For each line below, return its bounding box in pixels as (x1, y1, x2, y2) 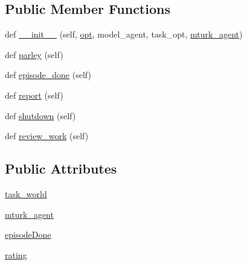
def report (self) (5, 88, 63, 101)
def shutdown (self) (5, 109, 76, 122)
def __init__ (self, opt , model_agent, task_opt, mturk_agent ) (5, 28, 243, 41)
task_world (5, 187, 47, 200)
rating (5, 248, 27, 261)
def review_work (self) (5, 129, 89, 142)
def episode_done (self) (5, 68, 91, 81)
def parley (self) (5, 48, 63, 61)
